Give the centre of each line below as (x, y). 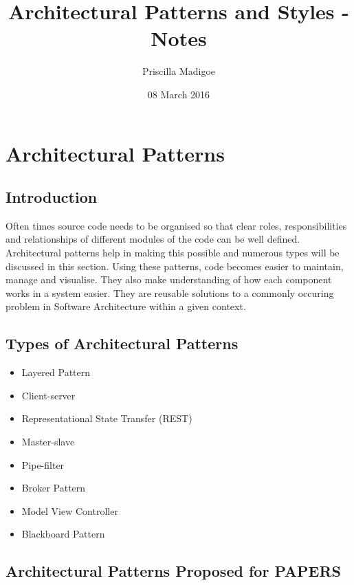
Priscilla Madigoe (179, 71)
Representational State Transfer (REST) (107, 418)
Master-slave (48, 442)
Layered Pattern (56, 372)
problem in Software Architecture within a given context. (126, 306)
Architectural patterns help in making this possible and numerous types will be (173, 253)
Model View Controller (70, 510)
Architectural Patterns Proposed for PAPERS (174, 571)
